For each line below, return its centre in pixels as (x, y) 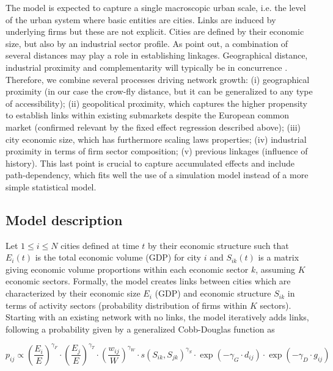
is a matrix (279, 257)
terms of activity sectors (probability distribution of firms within (126, 305)
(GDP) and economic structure (213, 293)
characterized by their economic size (73, 293)
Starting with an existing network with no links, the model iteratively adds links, (157, 317)
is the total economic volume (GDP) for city (118, 257)
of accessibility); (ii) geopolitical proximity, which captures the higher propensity (157, 103)
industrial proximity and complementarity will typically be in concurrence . (147, 67)
